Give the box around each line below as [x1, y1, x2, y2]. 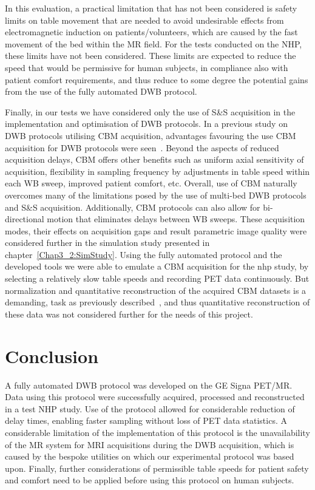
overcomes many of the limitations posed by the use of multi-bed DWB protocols [5, 188, 307, 201]
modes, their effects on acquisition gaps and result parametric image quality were [5, 224, 307, 237]
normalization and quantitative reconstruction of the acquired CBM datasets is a [5, 284, 307, 296]
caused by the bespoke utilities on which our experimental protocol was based [5, 450, 294, 463]
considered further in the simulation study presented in [5, 236, 210, 249]
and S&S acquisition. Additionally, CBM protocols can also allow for [5, 200, 260, 213]
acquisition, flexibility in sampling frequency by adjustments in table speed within [5, 165, 310, 177]
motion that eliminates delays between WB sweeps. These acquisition [47, 213, 305, 225]
